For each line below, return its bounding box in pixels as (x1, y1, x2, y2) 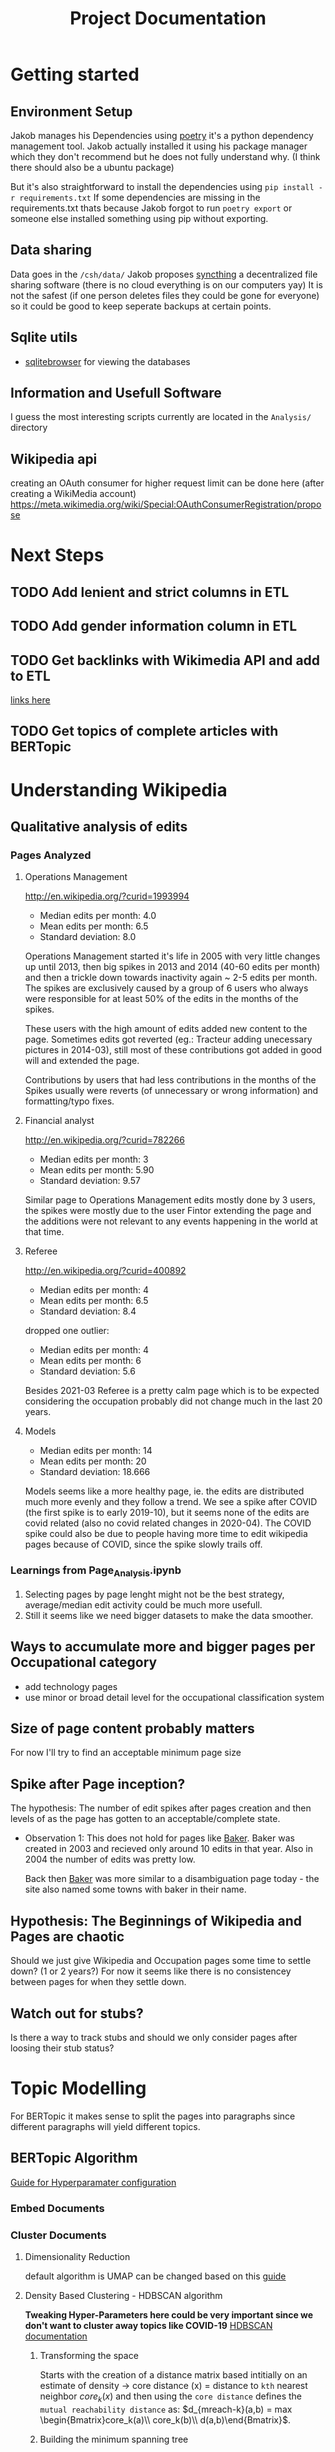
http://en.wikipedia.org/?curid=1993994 (24, 890, 190, 902)
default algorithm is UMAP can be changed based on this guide (24, 2270, 287, 2282)
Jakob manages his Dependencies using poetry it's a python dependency (10, 130, 314, 141)
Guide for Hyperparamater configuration (10, 2176, 177, 2188)
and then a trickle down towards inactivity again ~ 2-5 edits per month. (24, 972, 318, 984)
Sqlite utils (10, 329, 78, 346)
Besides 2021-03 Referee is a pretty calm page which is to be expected (24, 1385, 320, 1397)
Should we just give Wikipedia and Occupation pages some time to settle (10, 1955, 312, 1967)
